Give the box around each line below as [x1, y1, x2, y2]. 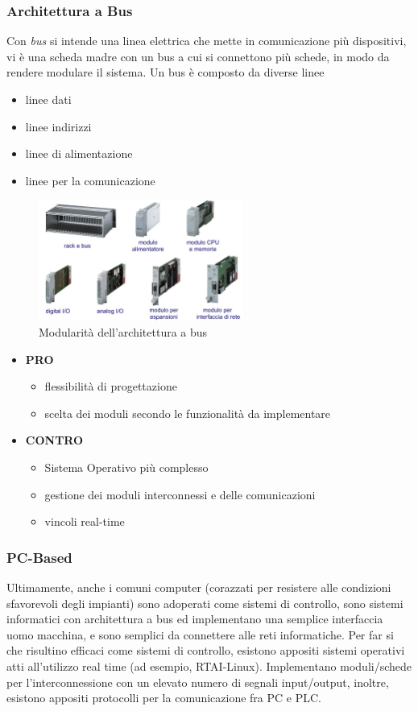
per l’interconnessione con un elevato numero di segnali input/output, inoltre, [6, 673, 389, 690]
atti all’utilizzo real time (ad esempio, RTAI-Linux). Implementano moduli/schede [6, 657, 412, 674]
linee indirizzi [25, 118, 92, 134]
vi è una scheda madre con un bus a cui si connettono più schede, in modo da [6, 48, 390, 64]
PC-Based [6, 547, 72, 567]
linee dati [25, 91, 72, 107]
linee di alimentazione [25, 145, 133, 162]
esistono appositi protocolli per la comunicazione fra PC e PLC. [6, 689, 321, 706]
